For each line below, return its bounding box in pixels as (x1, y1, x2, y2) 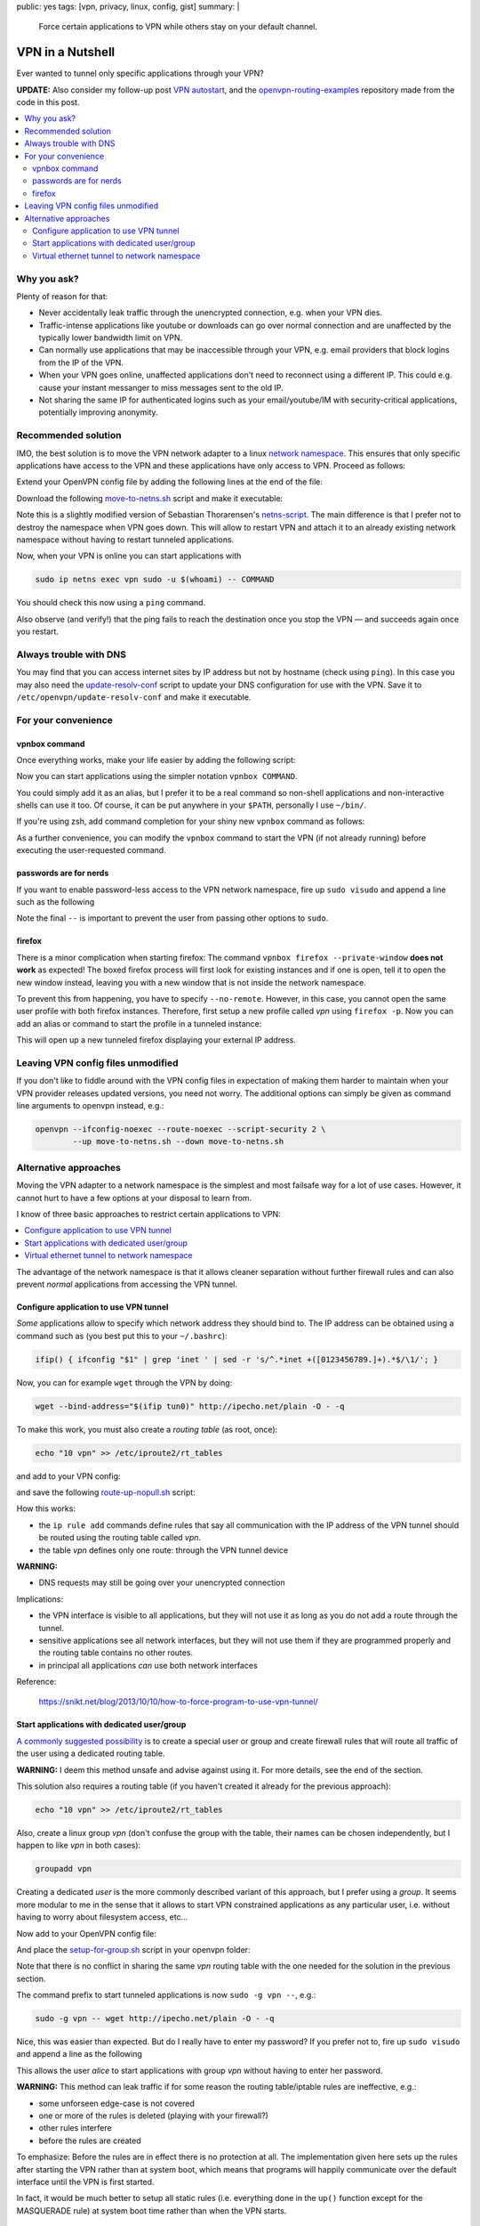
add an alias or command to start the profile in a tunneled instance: (16, 1018, 262, 1028)
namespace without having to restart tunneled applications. (16, 534, 235, 545)
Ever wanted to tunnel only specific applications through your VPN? (16, 68, 264, 79)
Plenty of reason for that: (16, 290, 108, 302)
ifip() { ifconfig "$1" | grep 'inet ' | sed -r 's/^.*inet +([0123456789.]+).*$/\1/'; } (35, 1354, 439, 1364)
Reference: (16, 1677, 57, 1687)
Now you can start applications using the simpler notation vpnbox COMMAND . (16, 771, 298, 782)
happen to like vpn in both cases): (16, 1840, 141, 1851)
